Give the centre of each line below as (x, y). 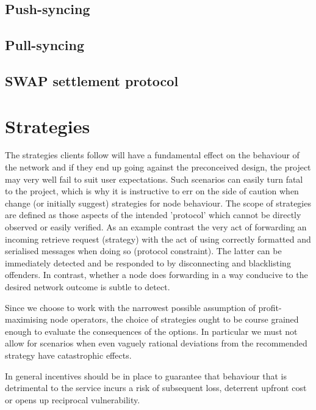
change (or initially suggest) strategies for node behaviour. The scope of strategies (158, 203)
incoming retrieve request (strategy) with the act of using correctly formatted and (158, 239)
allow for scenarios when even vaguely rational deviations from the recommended (156, 343)
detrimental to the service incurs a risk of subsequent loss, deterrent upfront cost (156, 388)
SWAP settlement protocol (92, 80)
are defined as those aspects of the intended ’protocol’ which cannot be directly (153, 215)
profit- (270, 307)
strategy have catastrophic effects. (68, 355)
